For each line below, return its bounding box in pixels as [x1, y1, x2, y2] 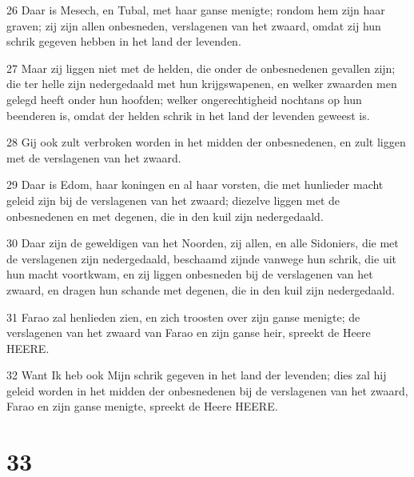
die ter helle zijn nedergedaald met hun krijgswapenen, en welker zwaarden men [6, 75, 397, 92]
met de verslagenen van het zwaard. [6, 149, 181, 166]
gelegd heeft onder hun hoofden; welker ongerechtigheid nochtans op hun [6, 90, 362, 107]
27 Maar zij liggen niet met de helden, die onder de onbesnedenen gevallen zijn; [6, 59, 396, 76]
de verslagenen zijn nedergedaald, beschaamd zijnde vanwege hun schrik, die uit [6, 250, 397, 267]
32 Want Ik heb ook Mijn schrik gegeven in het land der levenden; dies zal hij [6, 367, 387, 383]
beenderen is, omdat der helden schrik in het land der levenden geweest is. [6, 106, 370, 123]
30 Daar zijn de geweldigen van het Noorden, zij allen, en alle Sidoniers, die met [6, 234, 399, 251]
